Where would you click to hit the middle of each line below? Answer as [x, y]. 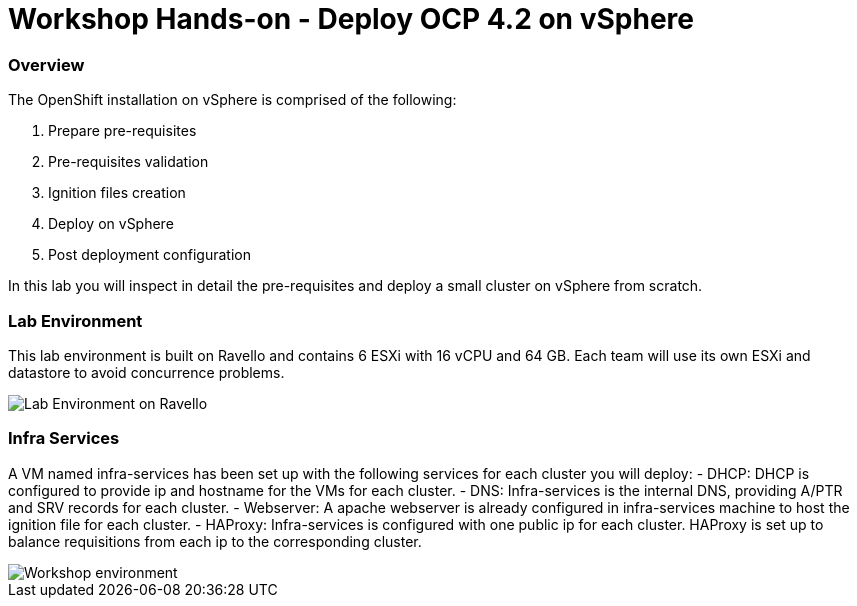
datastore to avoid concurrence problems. [146, 372]
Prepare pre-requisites [122, 131]
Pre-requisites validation [128, 162]
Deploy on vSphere [111, 224]
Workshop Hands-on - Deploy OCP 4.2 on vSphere [351, 19]
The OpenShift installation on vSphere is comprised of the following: [232, 100]
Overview [46, 64]
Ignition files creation [117, 193]
